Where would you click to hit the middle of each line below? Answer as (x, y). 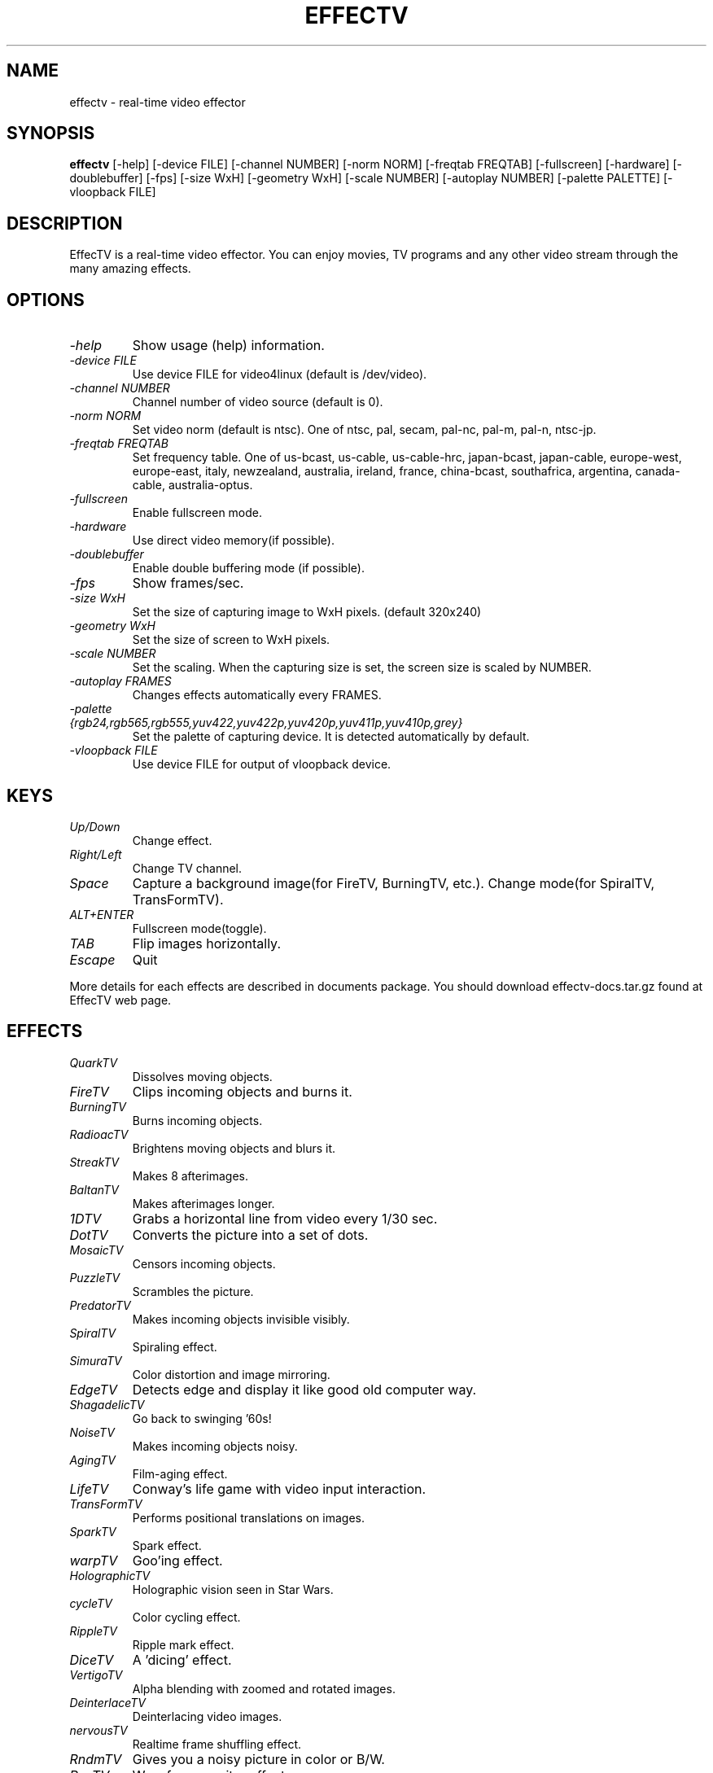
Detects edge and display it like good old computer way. (304, 1389)
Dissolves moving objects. (202, 1076)
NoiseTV (92, 1432)
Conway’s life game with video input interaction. (279, 1488)
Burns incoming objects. (197, 1120)
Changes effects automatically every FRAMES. (257, 695)
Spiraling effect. (175, 1346)
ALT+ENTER (102, 914)
